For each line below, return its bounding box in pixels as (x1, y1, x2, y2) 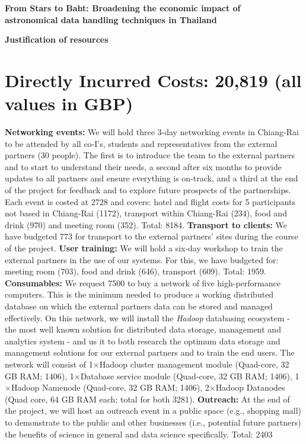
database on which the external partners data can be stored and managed (5, 300, 273, 312)
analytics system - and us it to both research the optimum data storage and (5, 334, 280, 347)
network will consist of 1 (5, 357, 93, 370)
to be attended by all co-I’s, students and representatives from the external (5, 137, 278, 149)
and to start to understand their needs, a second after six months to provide (5, 160, 282, 173)
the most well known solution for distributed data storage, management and (5, 323, 281, 336)
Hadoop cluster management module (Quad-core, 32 (99, 357, 289, 370)
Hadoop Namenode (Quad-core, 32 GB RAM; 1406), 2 (11, 381, 209, 394)
